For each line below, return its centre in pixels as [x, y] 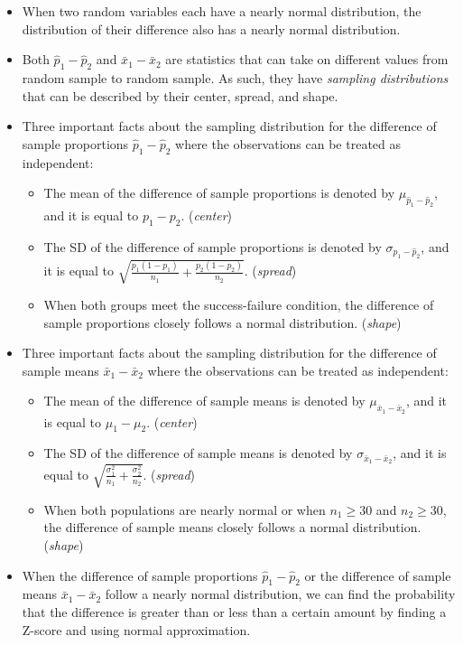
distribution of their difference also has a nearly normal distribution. [211, 28]
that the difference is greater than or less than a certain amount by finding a [234, 611]
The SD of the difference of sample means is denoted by [198, 453]
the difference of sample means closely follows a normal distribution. [232, 527]
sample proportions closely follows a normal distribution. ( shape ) [222, 322]
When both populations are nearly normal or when [185, 509]
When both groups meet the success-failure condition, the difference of [239, 304]
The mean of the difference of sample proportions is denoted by [219, 193]
